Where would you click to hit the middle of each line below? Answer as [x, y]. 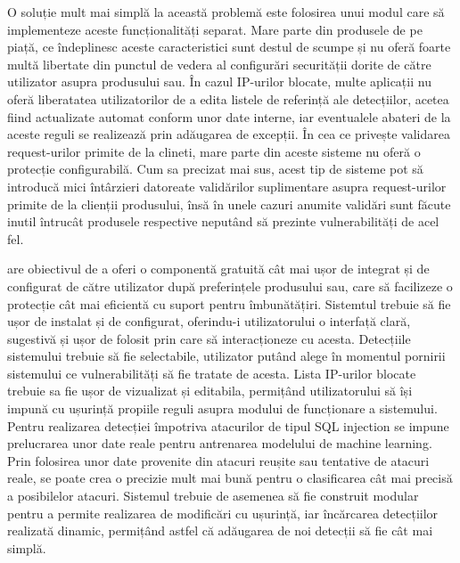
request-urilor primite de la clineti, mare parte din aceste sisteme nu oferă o [214, 151]
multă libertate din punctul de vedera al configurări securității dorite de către [219, 64]
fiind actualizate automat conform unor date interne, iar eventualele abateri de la [229, 116]
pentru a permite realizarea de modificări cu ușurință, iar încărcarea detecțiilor [223, 513]
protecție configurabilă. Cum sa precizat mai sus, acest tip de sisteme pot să [215, 169]
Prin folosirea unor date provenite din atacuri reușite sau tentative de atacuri [218, 460]
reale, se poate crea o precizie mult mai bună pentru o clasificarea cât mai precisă [230, 478]
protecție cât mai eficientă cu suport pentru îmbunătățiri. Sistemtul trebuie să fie [229, 303]
